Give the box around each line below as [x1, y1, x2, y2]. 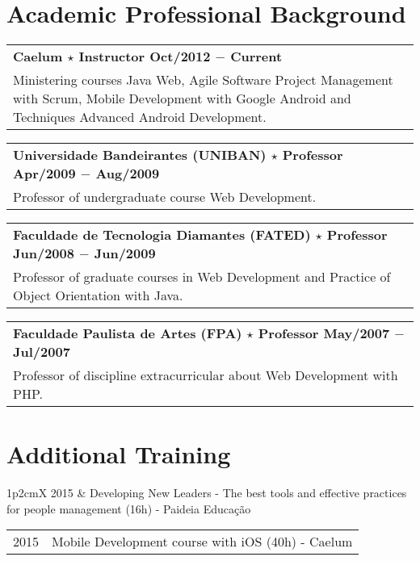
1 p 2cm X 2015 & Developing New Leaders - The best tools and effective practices [6, 484, 407, 501]
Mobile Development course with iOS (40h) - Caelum [52, 532, 353, 551]
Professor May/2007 [258, 324, 390, 343]
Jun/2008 [13, 244, 74, 263]
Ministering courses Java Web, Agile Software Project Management [13, 70, 393, 90]
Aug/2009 [95, 164, 160, 183]
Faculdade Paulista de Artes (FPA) [13, 324, 242, 343]
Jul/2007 [13, 342, 70, 362]
